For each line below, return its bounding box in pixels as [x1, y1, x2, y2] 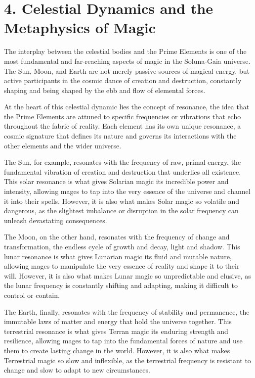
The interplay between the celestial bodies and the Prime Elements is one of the [4, 46, 247, 56]
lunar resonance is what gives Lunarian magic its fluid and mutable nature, [4, 251, 232, 261]
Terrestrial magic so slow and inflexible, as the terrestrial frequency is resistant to [4, 355, 251, 365]
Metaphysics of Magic [4, 17, 156, 38]
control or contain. [4, 289, 60, 300]
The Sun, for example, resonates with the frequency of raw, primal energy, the [4, 157, 241, 167]
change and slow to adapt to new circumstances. [4, 365, 150, 375]
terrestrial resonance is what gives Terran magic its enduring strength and [4, 326, 228, 336]
